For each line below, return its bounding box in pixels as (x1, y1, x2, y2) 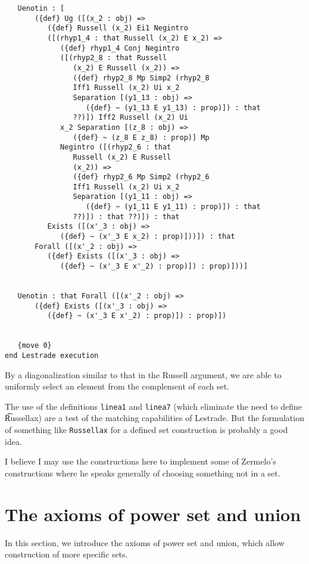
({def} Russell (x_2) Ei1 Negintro (47, 24, 188, 33)
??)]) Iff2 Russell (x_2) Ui (73, 113, 188, 122)
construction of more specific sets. (5, 548, 128, 560)
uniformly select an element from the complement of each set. (5, 380, 230, 392)
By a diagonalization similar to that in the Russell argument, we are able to (5, 368, 282, 381)
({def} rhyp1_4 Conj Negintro (60, 43, 180, 52)
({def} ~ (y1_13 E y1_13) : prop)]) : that (86, 103, 261, 112)
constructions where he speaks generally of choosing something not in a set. (5, 466, 280, 479)
